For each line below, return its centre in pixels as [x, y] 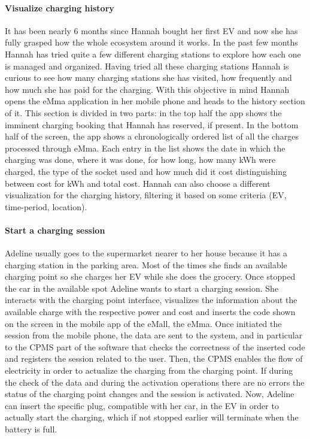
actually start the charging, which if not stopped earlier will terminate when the [152, 417]
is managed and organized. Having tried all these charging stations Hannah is [147, 66]
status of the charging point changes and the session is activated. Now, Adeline [150, 394]
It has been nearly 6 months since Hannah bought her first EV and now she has [151, 30]
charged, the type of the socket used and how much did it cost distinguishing [146, 171]
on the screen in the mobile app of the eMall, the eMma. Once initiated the [143, 323]
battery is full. [31, 429]
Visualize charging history [60, 7]
